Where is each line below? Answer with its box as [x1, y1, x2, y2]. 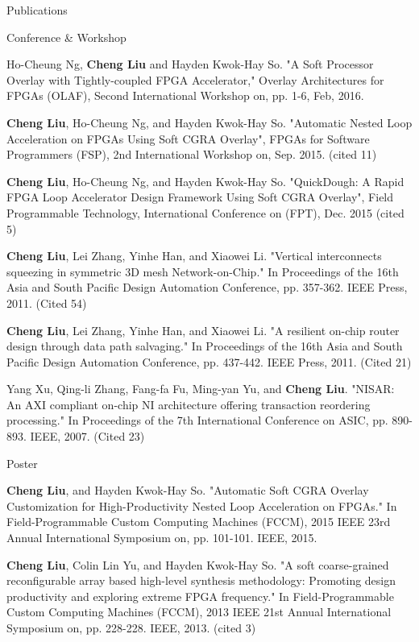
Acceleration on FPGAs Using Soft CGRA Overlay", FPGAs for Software [6, 130, 370, 147]
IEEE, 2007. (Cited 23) [30, 428, 145, 445]
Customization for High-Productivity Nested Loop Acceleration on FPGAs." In [6, 497, 397, 514]
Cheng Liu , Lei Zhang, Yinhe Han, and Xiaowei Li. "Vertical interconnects [6, 247, 382, 264]
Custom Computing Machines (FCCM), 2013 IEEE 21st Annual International [6, 603, 392, 620]
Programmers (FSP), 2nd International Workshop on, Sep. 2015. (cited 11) [6, 146, 377, 163]
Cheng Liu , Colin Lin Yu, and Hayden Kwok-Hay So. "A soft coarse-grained [6, 556, 389, 573]
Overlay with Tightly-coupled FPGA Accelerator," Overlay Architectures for [6, 71, 384, 88]
